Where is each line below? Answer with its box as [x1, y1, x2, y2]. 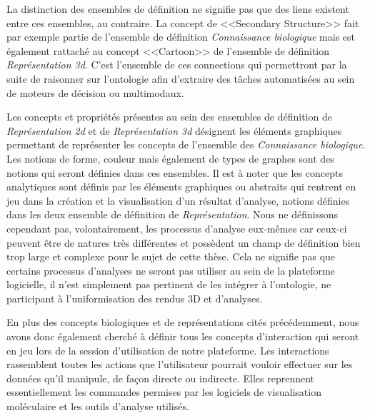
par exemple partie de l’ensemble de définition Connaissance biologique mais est [6, 29, 356, 44]
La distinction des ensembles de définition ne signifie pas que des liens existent [6, 1, 349, 16]
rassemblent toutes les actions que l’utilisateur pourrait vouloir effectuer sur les [6, 357, 353, 372]
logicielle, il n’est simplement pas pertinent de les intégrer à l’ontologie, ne [6, 277, 331, 292]
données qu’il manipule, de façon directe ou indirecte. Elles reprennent [6, 370, 315, 385]
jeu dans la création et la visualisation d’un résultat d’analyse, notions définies [6, 193, 350, 208]
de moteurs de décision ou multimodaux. [6, 85, 184, 100]
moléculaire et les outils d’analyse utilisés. [6, 399, 189, 414]
